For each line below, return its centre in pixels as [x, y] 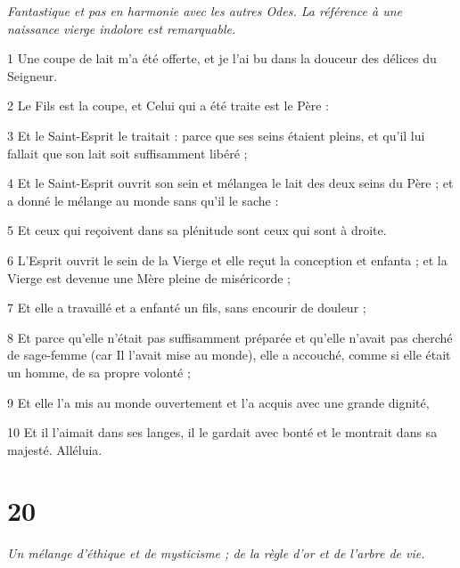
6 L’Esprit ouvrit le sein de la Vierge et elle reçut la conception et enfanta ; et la [227, 260]
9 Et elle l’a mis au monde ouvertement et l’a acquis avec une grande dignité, [218, 402]
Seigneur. [33, 75]
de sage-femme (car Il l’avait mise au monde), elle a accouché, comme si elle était [229, 355]
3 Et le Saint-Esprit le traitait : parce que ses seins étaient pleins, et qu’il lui [216, 135]
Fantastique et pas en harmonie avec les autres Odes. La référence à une [205, 11]
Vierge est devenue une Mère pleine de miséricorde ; [149, 277]
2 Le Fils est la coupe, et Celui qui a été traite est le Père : [168, 105]
